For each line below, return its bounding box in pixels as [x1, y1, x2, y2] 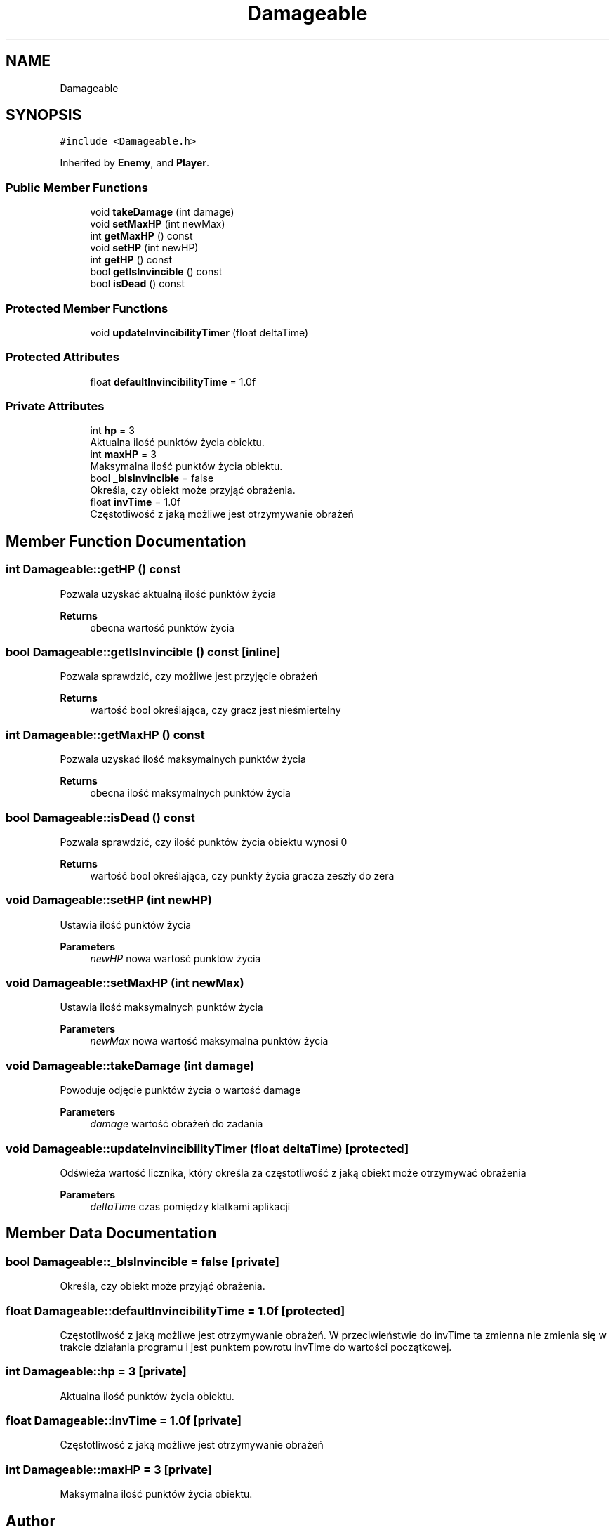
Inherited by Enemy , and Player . [60, 157, 210, 169]
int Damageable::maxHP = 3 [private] [6, 1462, 213, 1477]
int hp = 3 [90, 424, 135, 437]
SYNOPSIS [6, 106, 82, 124]
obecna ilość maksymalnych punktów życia [90, 787, 291, 799]
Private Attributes [6, 399, 105, 414]
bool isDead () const [90, 277, 185, 290]
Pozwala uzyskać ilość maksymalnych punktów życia [60, 753, 306, 766]
